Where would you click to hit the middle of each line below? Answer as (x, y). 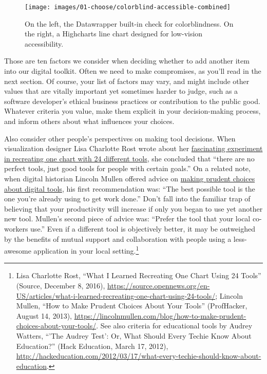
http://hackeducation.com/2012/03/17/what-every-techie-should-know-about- (139, 356)
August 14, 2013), (44, 315)
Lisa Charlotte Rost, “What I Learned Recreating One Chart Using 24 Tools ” (139, 275)
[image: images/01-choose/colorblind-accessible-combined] (128, 7)
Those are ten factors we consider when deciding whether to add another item (127, 61)
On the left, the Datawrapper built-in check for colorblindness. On (129, 23)
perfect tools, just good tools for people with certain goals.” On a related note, (127, 168)
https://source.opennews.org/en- (159, 285)
